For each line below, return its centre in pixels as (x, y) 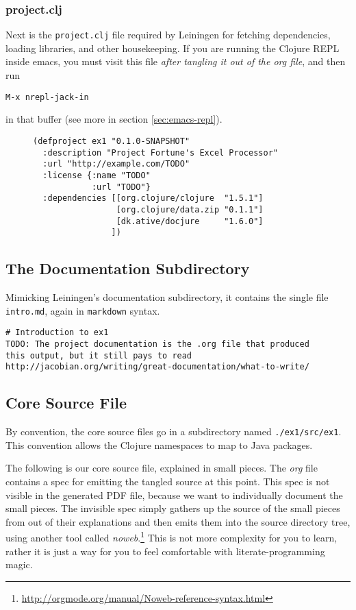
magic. (19, 564)
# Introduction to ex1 (57, 333)
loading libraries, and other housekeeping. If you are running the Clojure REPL (173, 48)
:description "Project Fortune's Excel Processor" (160, 152)
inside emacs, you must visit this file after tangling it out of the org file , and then (176, 61)
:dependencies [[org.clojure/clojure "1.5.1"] (153, 198)
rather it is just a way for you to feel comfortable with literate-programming (165, 551)
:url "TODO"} (121, 187)
